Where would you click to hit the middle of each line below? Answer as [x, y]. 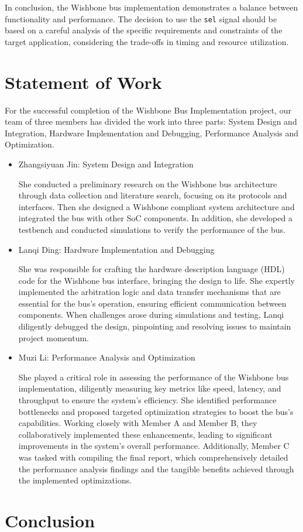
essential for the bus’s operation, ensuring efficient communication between [152, 303]
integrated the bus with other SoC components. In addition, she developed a [155, 218]
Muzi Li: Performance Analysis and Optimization [107, 357]
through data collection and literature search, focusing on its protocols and [153, 195]
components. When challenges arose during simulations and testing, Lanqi [151, 315]
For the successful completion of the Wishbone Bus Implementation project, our [148, 110]
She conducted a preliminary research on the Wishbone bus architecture [148, 183]
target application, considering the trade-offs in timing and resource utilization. [147, 41]
